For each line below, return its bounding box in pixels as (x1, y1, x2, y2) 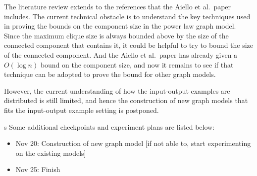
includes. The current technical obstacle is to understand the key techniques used (4, 11, 251, 21)
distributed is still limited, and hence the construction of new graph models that (4, 95, 248, 106)
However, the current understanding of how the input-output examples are (4, 85, 230, 96)
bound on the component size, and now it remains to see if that (40, 59, 234, 70)
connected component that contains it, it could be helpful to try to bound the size (4, 40, 254, 50)
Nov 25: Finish (15, 164, 60, 175)
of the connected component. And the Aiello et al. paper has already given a (4, 49, 238, 60)
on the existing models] (15, 147, 86, 158)
